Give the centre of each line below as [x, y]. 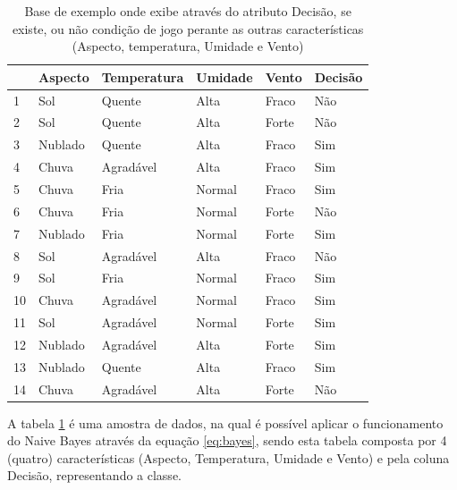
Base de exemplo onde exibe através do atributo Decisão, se [188, 11]
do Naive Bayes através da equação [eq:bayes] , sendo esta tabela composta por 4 [227, 440]
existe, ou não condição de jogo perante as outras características [188, 28]
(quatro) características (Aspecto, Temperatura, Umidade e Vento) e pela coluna [228, 457]
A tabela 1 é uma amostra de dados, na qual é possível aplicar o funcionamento [225, 422]
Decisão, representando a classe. [94, 475]
